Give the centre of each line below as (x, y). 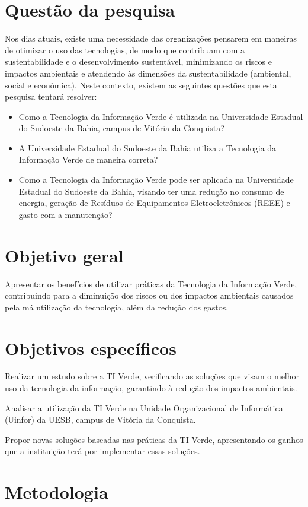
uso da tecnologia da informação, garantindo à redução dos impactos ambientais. (151, 388)
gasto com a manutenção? (65, 214)
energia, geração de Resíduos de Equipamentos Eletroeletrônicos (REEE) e (154, 203)
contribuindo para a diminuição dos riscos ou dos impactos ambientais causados (149, 295)
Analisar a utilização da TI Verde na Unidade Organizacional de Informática (144, 408)
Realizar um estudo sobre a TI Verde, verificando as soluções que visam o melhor (152, 376)
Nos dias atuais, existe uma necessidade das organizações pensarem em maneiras (151, 38)
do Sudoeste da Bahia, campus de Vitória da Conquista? (121, 128)
